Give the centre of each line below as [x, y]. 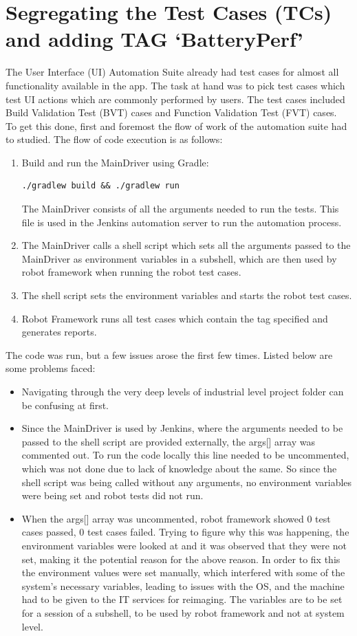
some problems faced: [51, 368]
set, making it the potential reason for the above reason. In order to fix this [181, 559]
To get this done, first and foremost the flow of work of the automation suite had [176, 125]
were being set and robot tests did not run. [112, 495]
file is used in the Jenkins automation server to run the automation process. [182, 222]
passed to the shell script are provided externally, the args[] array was [168, 441]
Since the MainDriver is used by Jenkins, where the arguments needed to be [182, 428]
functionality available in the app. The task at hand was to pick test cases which [175, 85]
